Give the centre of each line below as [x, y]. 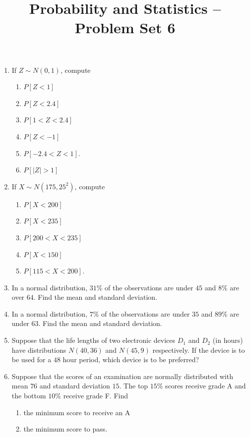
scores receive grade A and [206, 386]
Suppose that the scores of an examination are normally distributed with [122, 376]
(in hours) [228, 340]
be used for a [31, 359]
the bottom [29, 396]
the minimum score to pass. [65, 429]
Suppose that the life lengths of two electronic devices [94, 340]
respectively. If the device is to [199, 350]
